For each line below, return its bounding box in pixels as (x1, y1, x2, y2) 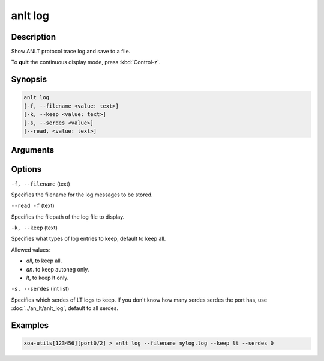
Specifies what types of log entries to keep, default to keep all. (11, 235, 166, 243)
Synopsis (11, 74, 47, 85)
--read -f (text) (11, 202, 55, 210)
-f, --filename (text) (11, 180, 70, 187)
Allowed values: (11, 246, 50, 253)
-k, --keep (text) (11, 224, 58, 231)
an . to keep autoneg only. (26, 265, 89, 273)
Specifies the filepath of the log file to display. (11, 213, 125, 220)
